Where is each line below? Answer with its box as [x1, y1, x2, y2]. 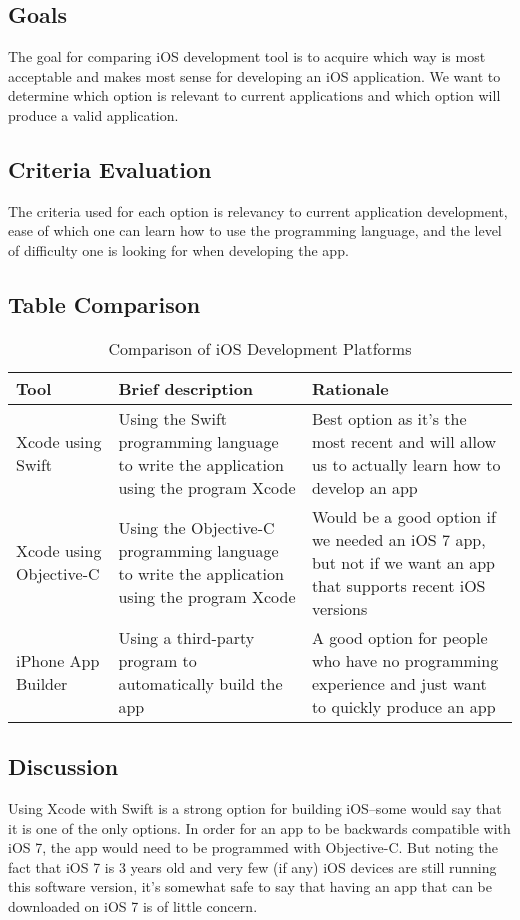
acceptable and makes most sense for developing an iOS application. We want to [8, 65, 501, 86]
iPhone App [16, 648, 100, 672]
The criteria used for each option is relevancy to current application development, [8, 200, 508, 221]
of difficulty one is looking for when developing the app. [8, 239, 349, 260]
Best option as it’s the [311, 406, 467, 430]
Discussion [8, 751, 119, 782]
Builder [16, 671, 68, 695]
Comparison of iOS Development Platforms [108, 336, 412, 360]
